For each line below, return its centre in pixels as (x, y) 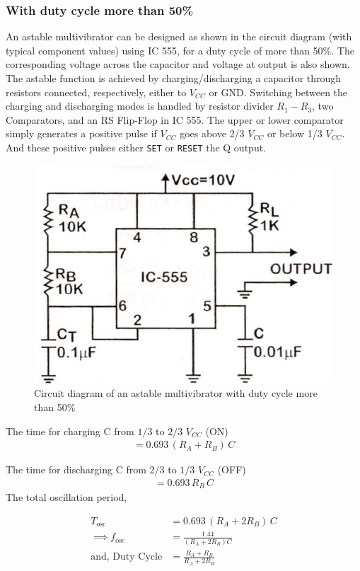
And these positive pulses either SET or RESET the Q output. (136, 147)
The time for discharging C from (76, 469)
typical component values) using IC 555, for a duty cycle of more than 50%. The (180, 50)
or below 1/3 (295, 133)
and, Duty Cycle (127, 557)
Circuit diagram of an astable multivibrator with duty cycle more (176, 393)
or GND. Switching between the (278, 92)
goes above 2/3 (212, 133)
